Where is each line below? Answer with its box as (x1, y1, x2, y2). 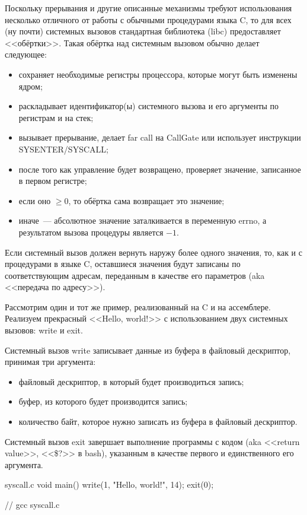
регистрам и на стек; (18, 111, 94, 123)
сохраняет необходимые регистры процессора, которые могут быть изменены (18, 68, 298, 80)
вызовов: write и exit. (5, 324, 83, 336)
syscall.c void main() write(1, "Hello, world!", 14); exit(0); (5, 478, 214, 491)
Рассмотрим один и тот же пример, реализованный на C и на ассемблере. (5, 300, 271, 313)
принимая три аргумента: (5, 355, 96, 368)
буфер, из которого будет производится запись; (18, 395, 188, 408)
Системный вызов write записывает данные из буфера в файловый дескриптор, (5, 344, 291, 356)
